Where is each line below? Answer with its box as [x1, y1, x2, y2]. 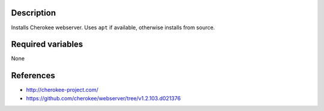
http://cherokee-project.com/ [26, 87, 99, 94]
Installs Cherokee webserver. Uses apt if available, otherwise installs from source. [11, 24, 215, 31]
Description [11, 8, 56, 18]
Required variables [11, 39, 83, 50]
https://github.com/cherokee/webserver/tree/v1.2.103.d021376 [26, 94, 181, 101]
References [11, 70, 55, 81]
